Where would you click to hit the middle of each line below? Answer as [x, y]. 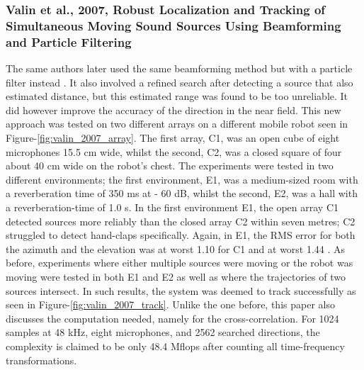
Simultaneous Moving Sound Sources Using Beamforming [174, 25]
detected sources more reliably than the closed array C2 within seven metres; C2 [181, 221]
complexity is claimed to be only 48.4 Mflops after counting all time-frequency [175, 346]
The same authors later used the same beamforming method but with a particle [179, 68]
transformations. [41, 360]
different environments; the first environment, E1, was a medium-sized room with [182, 179]
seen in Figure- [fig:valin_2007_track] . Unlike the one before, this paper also [170, 304]
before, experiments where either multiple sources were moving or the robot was [180, 263]
